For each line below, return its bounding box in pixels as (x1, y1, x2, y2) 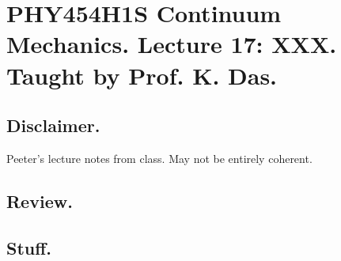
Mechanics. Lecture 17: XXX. (6, 28, 337, 60)
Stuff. (6, 235, 52, 259)
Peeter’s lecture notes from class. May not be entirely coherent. (6, 149, 313, 166)
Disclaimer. (6, 113, 100, 138)
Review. (6, 188, 73, 213)
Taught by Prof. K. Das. (6, 59, 278, 91)
